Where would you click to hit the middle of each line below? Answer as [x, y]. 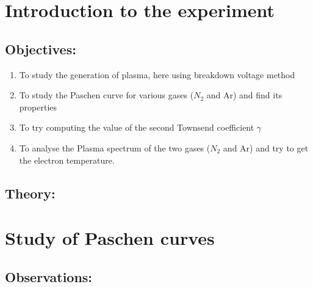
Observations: [49, 276]
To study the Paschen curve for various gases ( [106, 95]
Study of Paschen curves [110, 238]
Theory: [30, 193]
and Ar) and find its [244, 95]
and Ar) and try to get [266, 147]
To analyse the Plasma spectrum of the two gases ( [115, 147]
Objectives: [41, 49]
